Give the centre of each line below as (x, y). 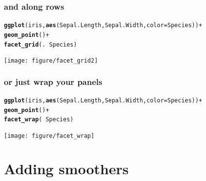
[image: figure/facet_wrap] (49, 136)
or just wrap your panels (53, 81)
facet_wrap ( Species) (39, 120)
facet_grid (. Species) (41, 44)
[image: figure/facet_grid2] (51, 61)
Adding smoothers (66, 168)
